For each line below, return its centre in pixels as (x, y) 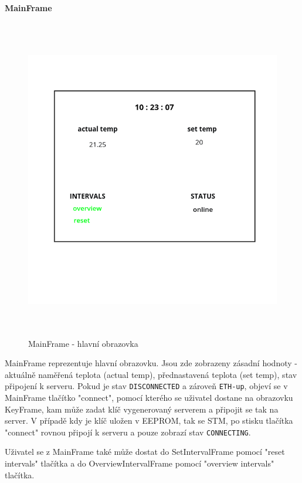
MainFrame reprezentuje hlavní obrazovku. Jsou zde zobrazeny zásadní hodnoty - (151, 363)
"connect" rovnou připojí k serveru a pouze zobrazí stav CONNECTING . (128, 432)
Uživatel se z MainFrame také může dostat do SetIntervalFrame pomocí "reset (145, 452)
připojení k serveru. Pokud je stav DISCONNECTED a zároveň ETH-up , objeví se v (146, 386)
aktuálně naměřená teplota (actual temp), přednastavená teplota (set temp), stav (151, 374)
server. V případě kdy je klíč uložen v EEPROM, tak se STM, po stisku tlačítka (149, 420)
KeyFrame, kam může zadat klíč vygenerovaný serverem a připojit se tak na (142, 409)
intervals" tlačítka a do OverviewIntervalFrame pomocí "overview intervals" (140, 463)
